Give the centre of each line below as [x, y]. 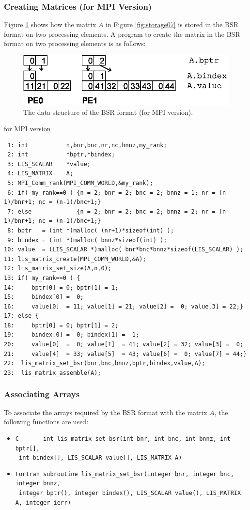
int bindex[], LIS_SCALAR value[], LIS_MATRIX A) [100, 458]
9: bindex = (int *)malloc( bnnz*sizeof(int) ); [87, 240]
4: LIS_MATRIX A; [40, 174]
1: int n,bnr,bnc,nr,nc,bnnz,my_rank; [87, 145]
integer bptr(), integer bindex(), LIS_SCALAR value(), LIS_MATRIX [130, 493]
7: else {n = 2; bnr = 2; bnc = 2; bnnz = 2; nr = [111, 211]
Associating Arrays [42, 394]
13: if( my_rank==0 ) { [42, 278]
